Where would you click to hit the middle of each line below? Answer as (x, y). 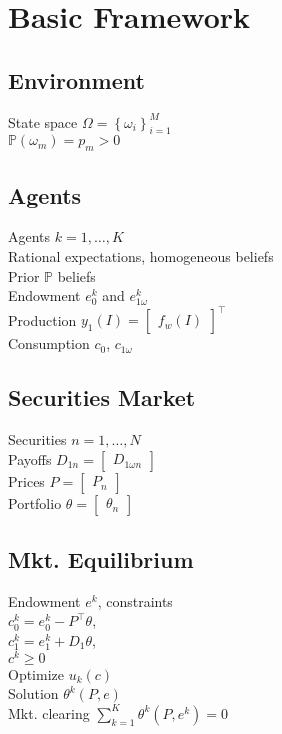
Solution (33, 693)
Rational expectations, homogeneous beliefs (141, 255)
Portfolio (35, 502)
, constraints (135, 600)
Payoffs (30, 458)
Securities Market (102, 397)
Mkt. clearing (49, 712)
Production (42, 319)
